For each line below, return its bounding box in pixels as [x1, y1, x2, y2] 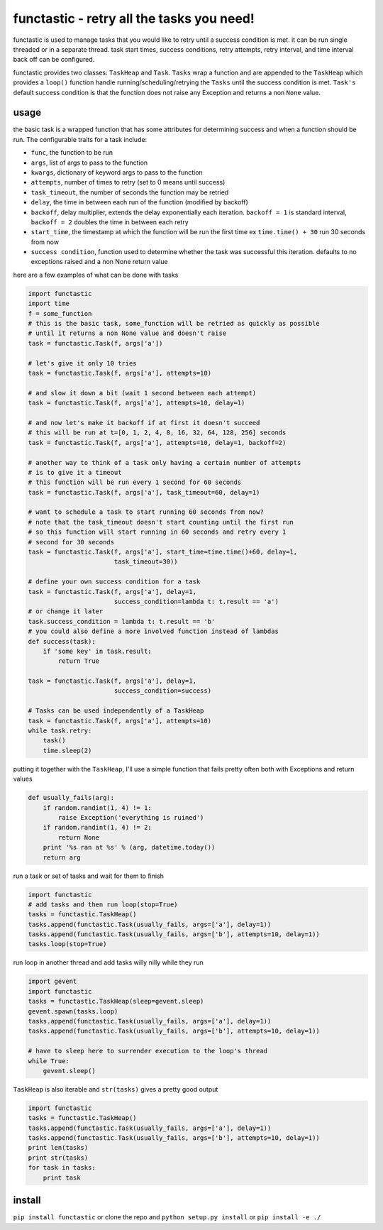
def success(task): [28, 637, 96, 645]
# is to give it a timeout [28, 468, 122, 476]
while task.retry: [28, 727, 92, 735]
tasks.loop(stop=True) [28, 940, 107, 948]
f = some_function [28, 309, 92, 317]
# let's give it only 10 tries [28, 359, 138, 367]
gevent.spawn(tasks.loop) [28, 1007, 118, 1015]
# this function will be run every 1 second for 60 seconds [28, 478, 242, 486]
